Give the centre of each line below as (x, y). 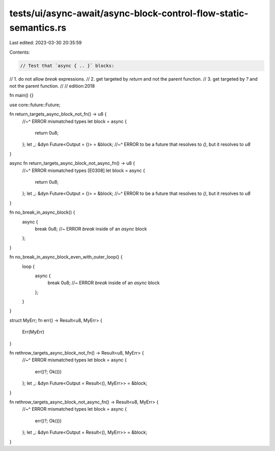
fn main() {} (22, 95)
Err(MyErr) (33, 332)
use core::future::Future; (35, 105)
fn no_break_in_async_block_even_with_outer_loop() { (66, 257)
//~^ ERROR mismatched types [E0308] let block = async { (84, 170)
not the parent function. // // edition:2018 (52, 86)
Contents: (20, 52)
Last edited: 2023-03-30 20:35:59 (46, 43)
